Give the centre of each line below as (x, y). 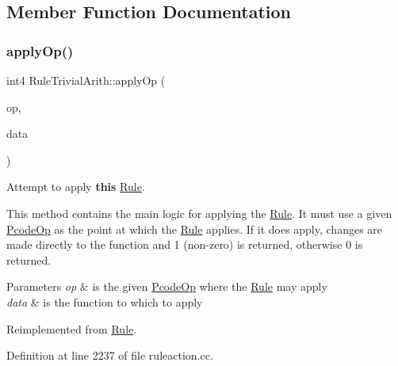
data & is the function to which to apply (105, 301)
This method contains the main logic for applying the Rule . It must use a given (199, 213)
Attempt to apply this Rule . (76, 187)
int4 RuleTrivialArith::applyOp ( (86, 80)
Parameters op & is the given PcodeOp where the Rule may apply (167, 286)
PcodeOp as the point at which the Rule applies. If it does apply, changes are (195, 229)
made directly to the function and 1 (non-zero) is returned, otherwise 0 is (185, 244)
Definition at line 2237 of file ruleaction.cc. (110, 355)
